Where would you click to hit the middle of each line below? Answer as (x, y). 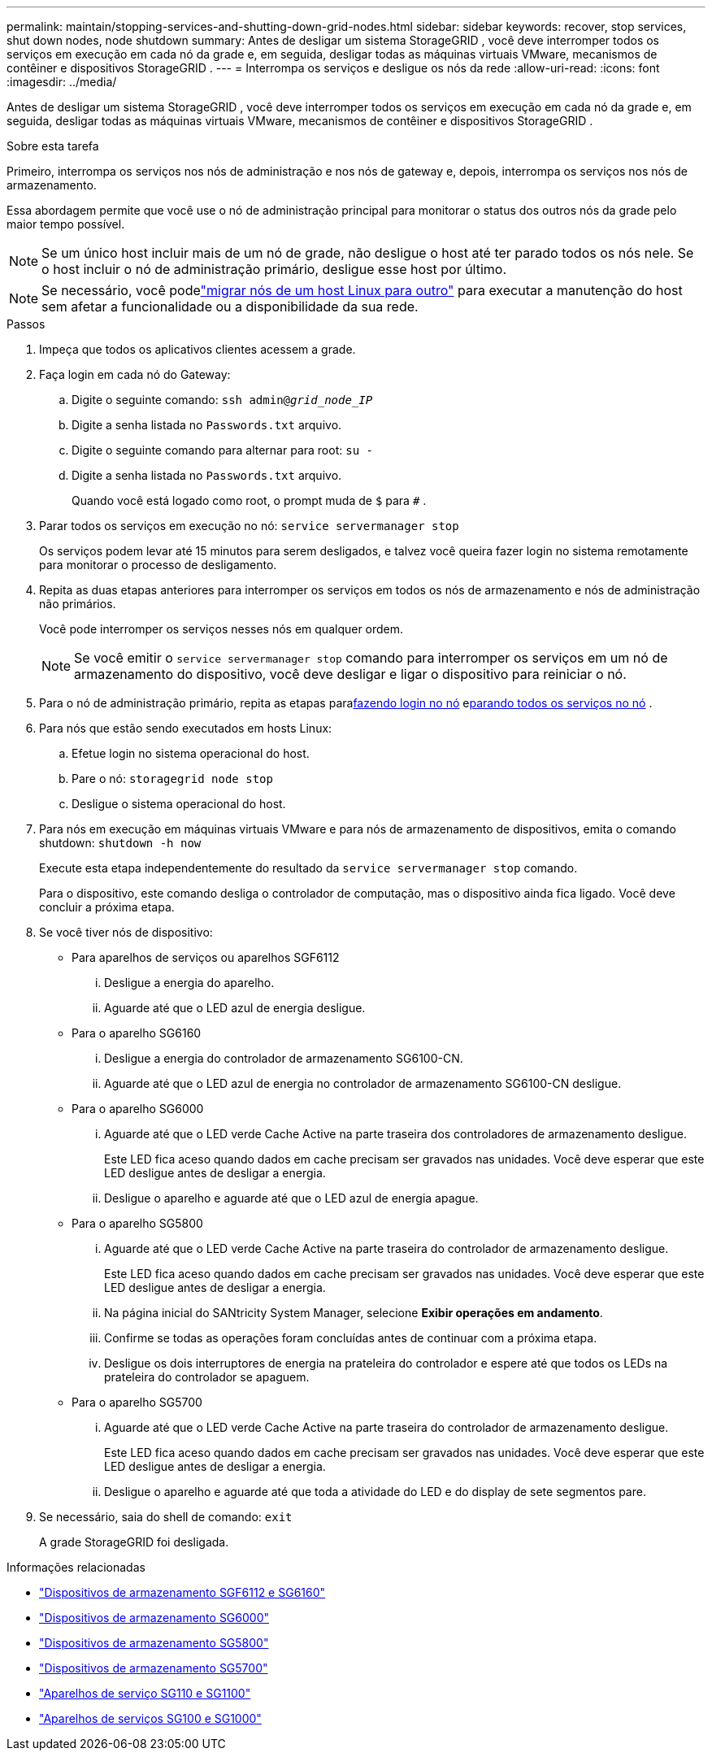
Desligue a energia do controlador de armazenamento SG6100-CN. (284, 1058)
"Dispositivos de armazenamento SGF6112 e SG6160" (182, 1592)
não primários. (78, 604)
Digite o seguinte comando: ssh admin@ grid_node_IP (222, 400)
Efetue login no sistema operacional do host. (191, 753)
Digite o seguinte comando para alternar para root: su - (222, 450)
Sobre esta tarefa (53, 146)
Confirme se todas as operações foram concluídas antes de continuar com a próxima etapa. (351, 1338)
